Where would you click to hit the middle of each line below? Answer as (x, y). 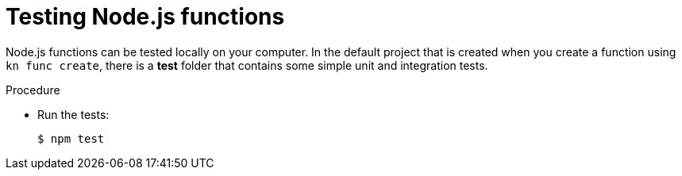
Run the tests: (73, 114)
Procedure (33, 90)
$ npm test (71, 138)
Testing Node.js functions (145, 17)
